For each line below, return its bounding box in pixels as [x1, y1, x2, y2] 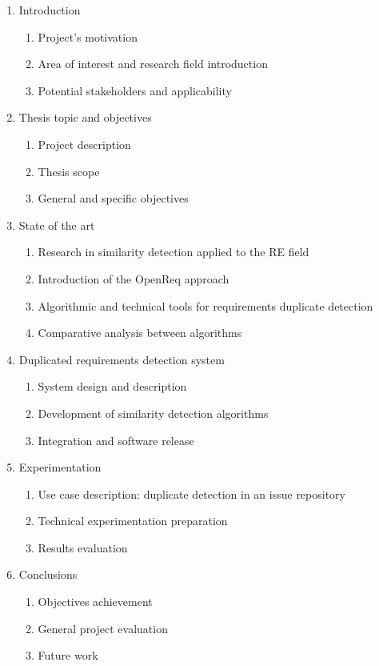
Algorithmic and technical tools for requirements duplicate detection [38, 297, 373, 314]
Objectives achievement [38, 593, 153, 610]
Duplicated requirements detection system [18, 351, 225, 367]
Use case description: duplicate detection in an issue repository [38, 485, 345, 502]
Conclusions [18, 566, 78, 583]
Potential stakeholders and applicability [38, 82, 232, 98]
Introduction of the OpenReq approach [38, 270, 229, 287]
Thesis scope [38, 162, 100, 179]
